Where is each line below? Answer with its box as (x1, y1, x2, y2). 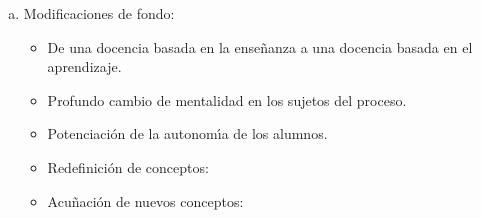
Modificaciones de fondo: (23, 3, 175, 23)
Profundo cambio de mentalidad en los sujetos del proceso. (47, 89, 407, 110)
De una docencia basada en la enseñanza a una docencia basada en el (47, 36, 473, 57)
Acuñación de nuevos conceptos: (47, 190, 244, 211)
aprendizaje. (47, 56, 122, 77)
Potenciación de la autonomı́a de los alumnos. (47, 123, 328, 144)
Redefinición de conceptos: (47, 156, 209, 177)
